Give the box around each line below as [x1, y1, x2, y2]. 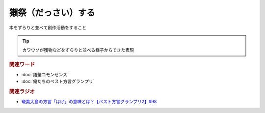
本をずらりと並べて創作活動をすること [9, 25, 87, 30]
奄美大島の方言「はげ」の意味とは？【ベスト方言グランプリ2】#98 [21, 99, 157, 105]
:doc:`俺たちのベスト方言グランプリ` [21, 79, 95, 85]
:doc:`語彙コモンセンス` [21, 71, 69, 77]
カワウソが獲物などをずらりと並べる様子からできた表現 [22, 47, 134, 53]
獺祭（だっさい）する [9, 7, 96, 18]
